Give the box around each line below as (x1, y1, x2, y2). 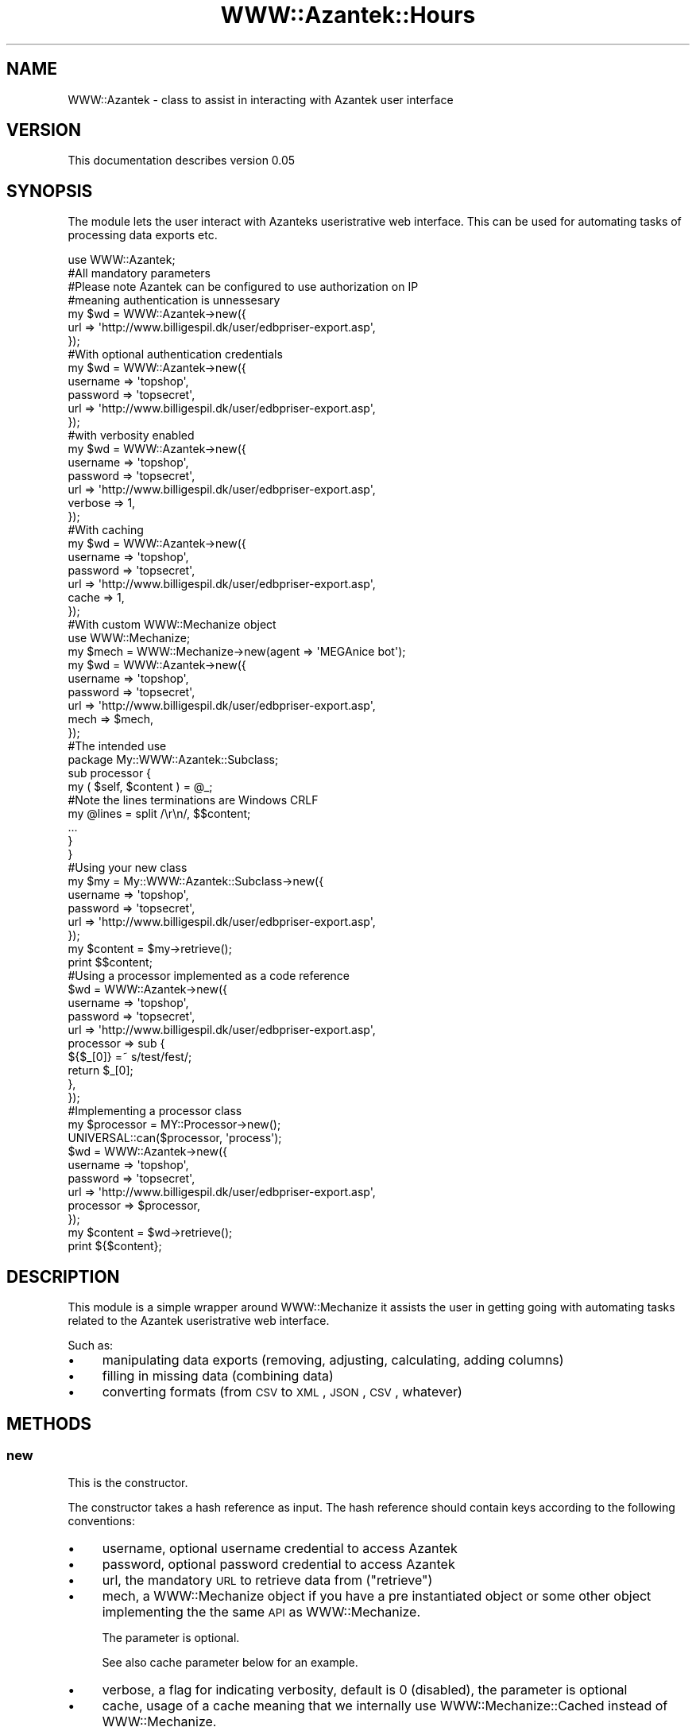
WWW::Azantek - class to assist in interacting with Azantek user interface (68, 92, 454, 106)
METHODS (6, 1413, 92, 1434)
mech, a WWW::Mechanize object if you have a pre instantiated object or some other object (102, 1588, 652, 1605)
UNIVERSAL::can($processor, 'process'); (68, 1131, 282, 1145)
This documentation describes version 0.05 (68, 153, 296, 168)
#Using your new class (68, 861, 188, 875)
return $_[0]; (68, 1063, 133, 1078)
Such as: (68, 1338, 114, 1353)
